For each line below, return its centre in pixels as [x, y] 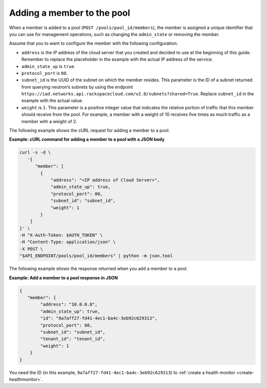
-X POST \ [31, 249]
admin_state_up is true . [49, 66]
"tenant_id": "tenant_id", [73, 339]
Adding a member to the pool [70, 13]
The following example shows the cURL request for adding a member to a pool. [89, 130]
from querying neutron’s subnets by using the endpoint [77, 87]
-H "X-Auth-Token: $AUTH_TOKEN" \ [61, 235]
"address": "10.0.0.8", [69, 305]
